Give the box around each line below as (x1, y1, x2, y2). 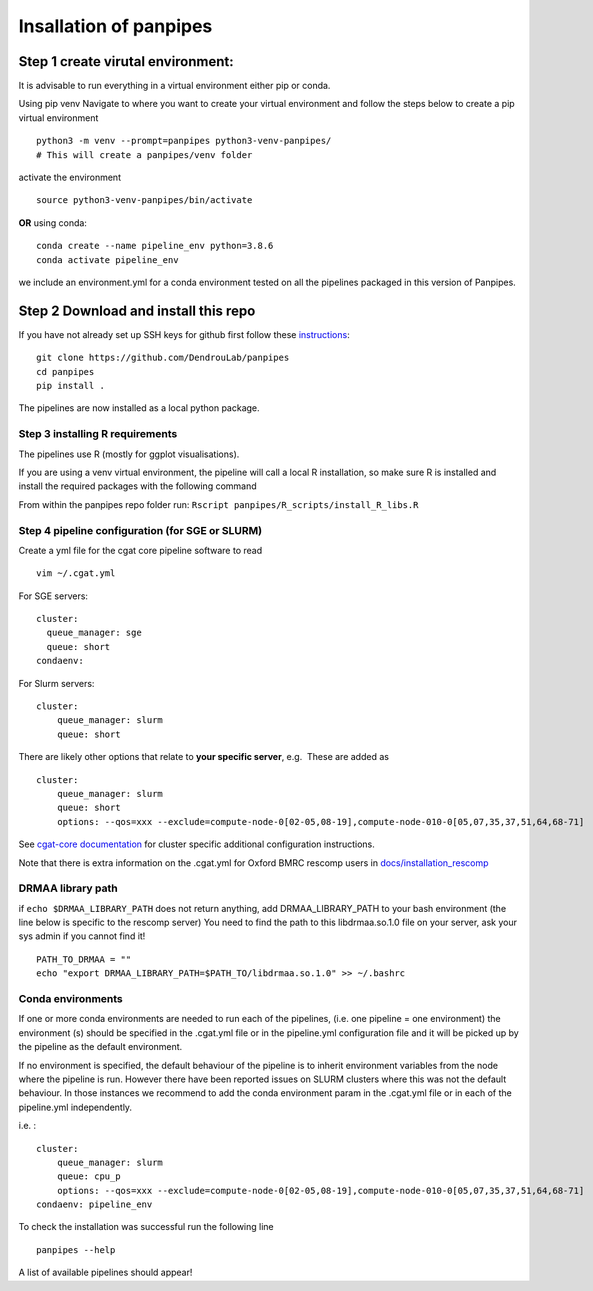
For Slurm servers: (18, 677, 95, 689)
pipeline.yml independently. (18, 1101, 133, 1113)
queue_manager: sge (46, 627, 142, 639)
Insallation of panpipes (18, 15, 213, 37)
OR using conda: (18, 216, 87, 229)
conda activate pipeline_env (36, 254, 179, 265)
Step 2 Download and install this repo (18, 302, 256, 319)
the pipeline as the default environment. (18, 1041, 183, 1053)
